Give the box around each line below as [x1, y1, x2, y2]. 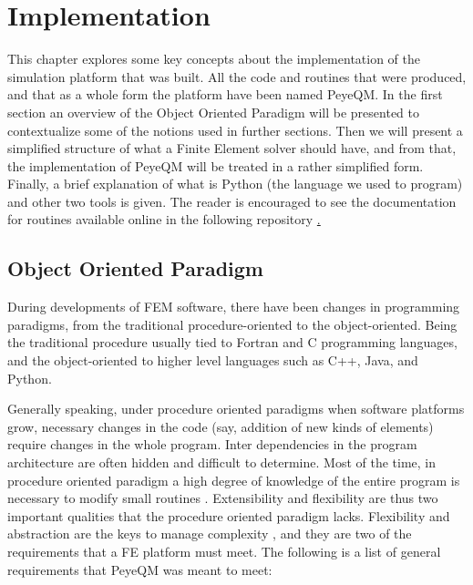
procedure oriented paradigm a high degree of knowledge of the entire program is [7, 470, 460, 489]
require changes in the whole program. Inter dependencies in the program [7, 435, 417, 454]
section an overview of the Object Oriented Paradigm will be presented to [7, 102, 419, 121]
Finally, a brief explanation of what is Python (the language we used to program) [7, 174, 463, 193]
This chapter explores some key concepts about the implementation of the [7, 49, 421, 68]
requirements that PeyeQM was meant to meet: [7, 559, 272, 579]
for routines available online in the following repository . [7, 210, 321, 229]
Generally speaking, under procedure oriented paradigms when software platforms [7, 399, 465, 418]
